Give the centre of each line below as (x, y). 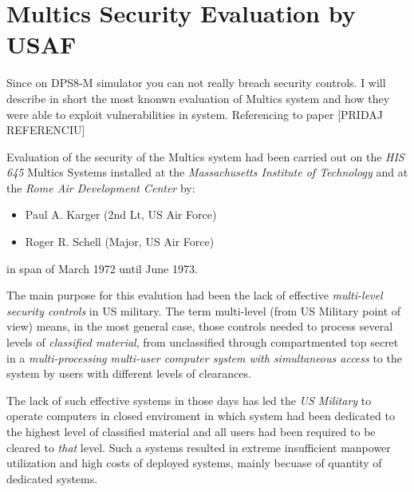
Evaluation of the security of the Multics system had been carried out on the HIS (205, 156)
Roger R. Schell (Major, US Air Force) (120, 242)
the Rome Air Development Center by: (101, 187)
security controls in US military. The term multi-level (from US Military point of (204, 310)
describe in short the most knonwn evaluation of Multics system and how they (198, 98)
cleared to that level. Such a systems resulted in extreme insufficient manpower (199, 447)
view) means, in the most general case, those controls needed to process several (200, 326)
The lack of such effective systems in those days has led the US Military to (189, 400)
